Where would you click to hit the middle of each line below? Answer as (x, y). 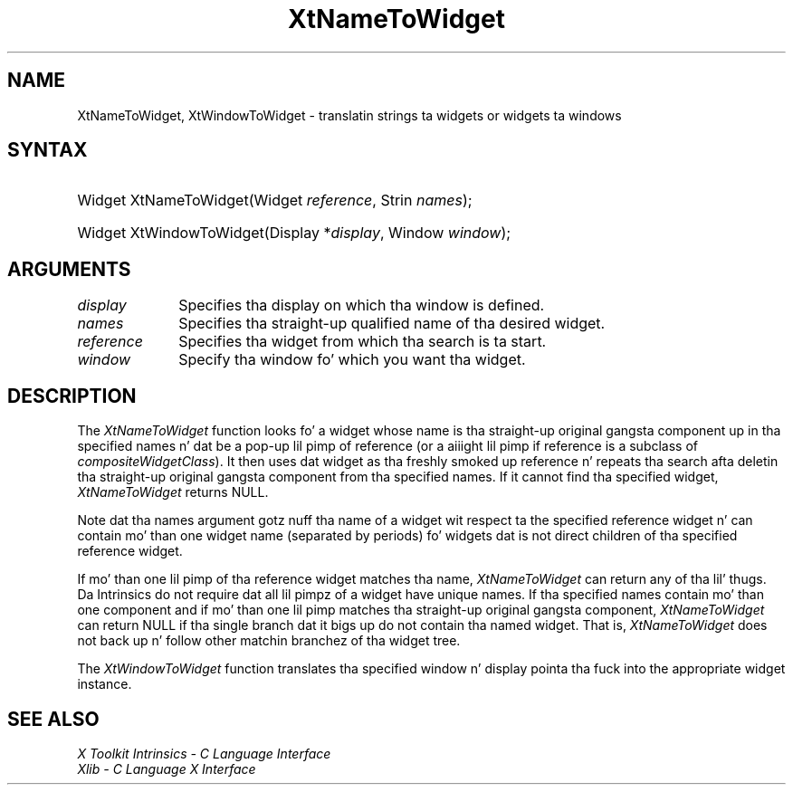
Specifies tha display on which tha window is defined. (362, 305)
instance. (105, 684)
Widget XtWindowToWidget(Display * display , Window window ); (294, 233)
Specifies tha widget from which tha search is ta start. (363, 342)
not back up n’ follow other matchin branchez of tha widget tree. (269, 641)
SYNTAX (48, 150)
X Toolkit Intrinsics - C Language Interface (204, 753)
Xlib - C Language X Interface (167, 768)
